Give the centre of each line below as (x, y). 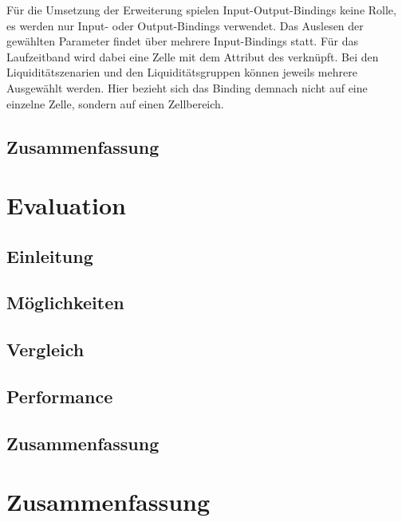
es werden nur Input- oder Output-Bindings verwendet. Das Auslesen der (185, 25)
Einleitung (50, 255)
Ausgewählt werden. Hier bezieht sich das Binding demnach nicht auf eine (187, 87)
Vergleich (45, 349)
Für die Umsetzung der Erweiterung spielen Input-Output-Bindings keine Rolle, (201, 10)
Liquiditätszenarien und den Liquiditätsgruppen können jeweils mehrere (182, 72)
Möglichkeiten (65, 302)
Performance (60, 396)
